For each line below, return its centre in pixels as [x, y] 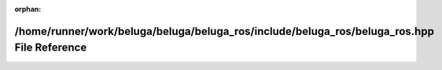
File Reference [51, 48]
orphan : [28, 9]
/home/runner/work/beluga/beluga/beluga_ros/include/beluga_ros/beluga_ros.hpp [224, 31]
